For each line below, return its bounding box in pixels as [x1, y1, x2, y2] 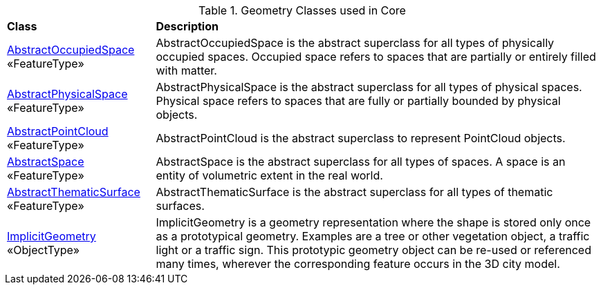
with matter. [156, 64, 217, 77]
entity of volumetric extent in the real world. [156, 168, 383, 182]
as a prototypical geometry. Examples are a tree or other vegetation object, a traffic [156, 229, 590, 243]
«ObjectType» [7, 243, 80, 257]
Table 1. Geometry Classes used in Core [198, 3, 406, 17]
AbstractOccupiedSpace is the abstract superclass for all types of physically [156, 36, 555, 50]
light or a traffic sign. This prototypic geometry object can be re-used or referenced [156, 243, 591, 257]
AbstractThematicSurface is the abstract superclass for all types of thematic [156, 185, 553, 199]
